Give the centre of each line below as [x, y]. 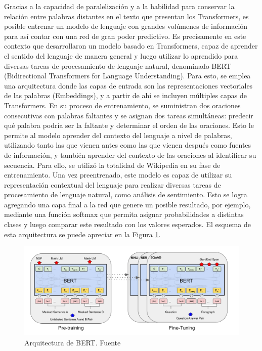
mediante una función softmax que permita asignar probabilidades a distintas [124, 214]
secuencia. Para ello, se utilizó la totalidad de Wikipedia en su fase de [112, 165]
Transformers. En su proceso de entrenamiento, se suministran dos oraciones [122, 105]
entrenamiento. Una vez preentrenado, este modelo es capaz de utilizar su [118, 175]
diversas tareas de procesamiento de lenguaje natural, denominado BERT [118, 65]
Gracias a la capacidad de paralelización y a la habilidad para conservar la [119, 6]
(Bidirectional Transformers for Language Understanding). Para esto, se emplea [127, 76]
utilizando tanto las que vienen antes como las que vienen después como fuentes [128, 145]
